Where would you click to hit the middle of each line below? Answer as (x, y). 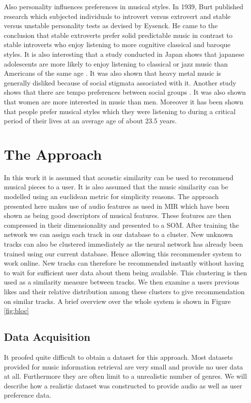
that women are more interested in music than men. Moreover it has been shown (124, 101)
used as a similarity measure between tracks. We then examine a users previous (122, 282)
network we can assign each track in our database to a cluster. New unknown (118, 234)
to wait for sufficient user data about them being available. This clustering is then (125, 272)
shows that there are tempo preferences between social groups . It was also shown (125, 92)
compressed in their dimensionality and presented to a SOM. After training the (122, 225)
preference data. (28, 395)
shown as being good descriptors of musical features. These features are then (118, 215)
